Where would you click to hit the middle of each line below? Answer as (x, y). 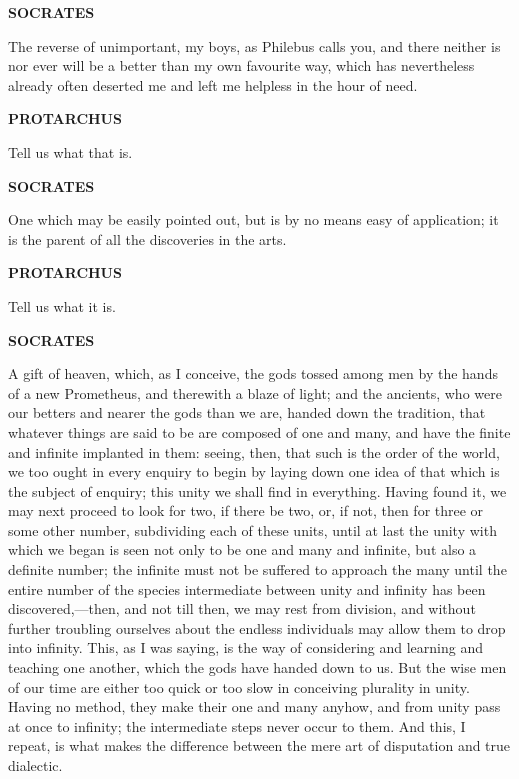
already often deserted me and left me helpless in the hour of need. (213, 84)
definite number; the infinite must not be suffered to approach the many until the (257, 569)
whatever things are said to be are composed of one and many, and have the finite (259, 431)
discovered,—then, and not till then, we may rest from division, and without (242, 608)
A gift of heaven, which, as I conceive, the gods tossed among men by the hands (253, 373)
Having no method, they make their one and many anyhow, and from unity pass (254, 706)
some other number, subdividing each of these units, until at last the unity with (252, 529)
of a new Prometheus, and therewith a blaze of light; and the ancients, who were (255, 392)
